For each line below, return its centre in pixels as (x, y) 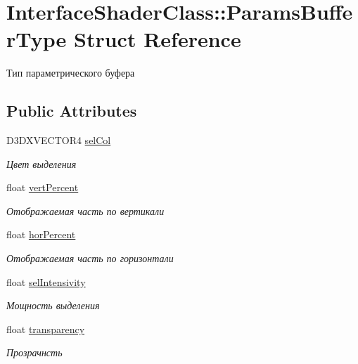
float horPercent (41, 234)
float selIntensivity (46, 281)
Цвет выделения (41, 163)
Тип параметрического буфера (71, 73)
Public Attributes (72, 111)
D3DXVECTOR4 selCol (59, 140)
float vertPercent (43, 187)
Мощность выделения (53, 305)
